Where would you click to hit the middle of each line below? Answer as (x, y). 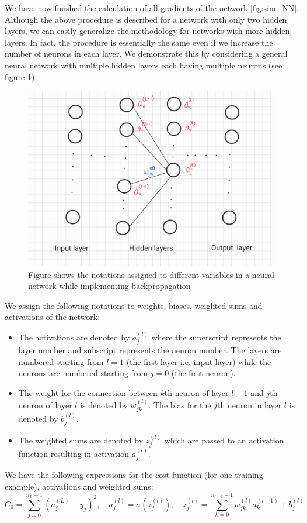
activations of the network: (53, 317)
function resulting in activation (74, 454)
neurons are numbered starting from (83, 373)
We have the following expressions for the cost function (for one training (134, 475)
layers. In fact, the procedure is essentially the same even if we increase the (139, 42)
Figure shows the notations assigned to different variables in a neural (151, 274)
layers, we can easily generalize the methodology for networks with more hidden (147, 31)
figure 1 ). (21, 76)
